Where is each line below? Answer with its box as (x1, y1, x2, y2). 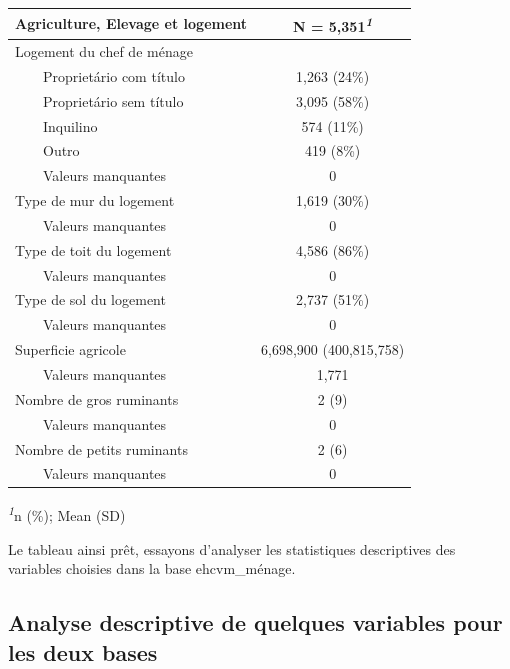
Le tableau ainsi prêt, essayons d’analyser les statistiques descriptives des (8, 538, 456, 559)
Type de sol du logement (15, 289, 166, 310)
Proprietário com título (42, 65, 185, 86)
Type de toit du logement (15, 239, 172, 260)
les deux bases (8, 636, 158, 667)
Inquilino (42, 115, 98, 136)
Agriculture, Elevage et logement (15, 13, 248, 34)
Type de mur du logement (15, 190, 175, 211)
